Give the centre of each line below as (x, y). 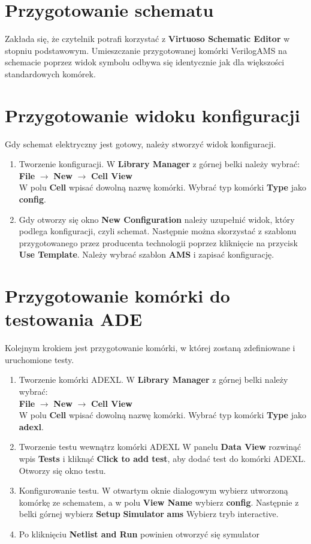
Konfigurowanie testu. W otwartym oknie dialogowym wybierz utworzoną (153, 490)
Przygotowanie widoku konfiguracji (153, 115)
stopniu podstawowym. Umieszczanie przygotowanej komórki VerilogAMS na (146, 50)
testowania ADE (74, 319)
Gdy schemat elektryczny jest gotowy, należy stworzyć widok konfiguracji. (141, 143)
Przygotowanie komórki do (117, 296)
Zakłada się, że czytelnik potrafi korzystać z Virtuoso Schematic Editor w (147, 39)
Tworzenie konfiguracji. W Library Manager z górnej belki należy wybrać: (159, 164)
